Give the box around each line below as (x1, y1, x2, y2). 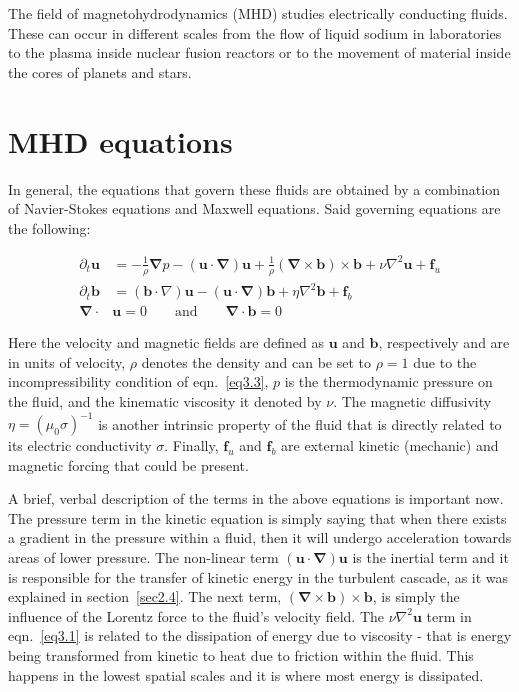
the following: (8, 217, 91, 238)
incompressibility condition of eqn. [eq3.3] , (8, 371, 269, 392)
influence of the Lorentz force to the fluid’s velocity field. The (8, 605, 385, 626)
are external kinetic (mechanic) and (281, 435, 499, 456)
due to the (413, 351, 477, 372)
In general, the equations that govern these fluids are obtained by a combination (8, 178, 500, 199)
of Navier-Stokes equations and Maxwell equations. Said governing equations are (8, 198, 501, 219)
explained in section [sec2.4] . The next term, (8, 586, 282, 607)
